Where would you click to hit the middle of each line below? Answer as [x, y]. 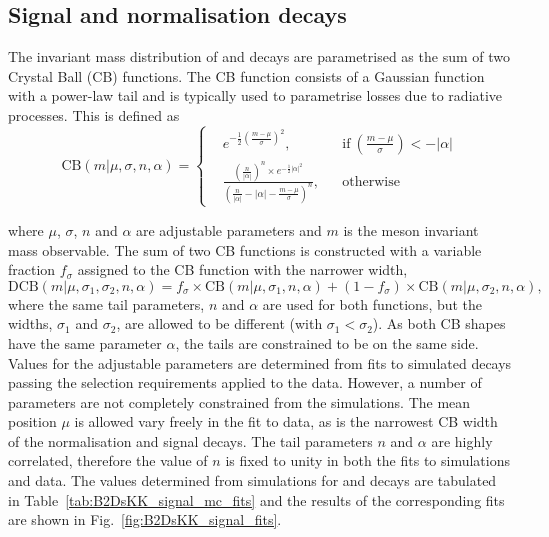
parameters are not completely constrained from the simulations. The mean [239, 401]
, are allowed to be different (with [219, 323]
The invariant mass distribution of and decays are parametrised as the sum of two [259, 56]
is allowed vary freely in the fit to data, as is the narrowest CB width [286, 421]
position [32, 421]
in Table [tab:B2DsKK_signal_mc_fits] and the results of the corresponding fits [256, 499]
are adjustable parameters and [229, 229]
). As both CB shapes [439, 323]
